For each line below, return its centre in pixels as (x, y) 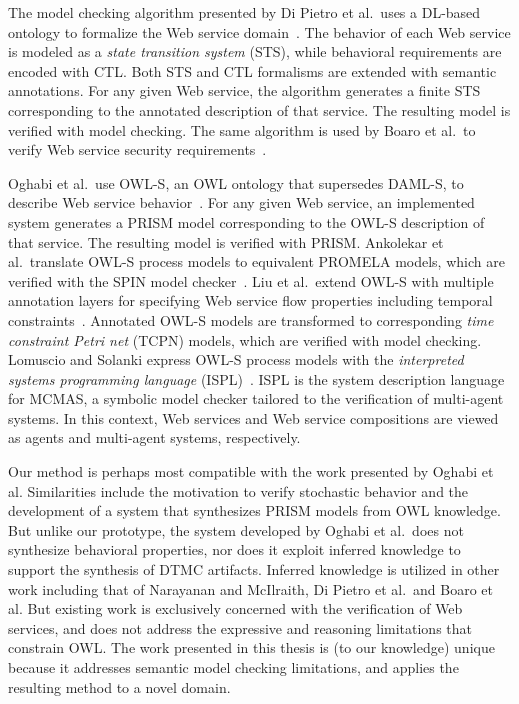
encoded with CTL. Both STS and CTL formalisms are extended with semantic (252, 70)
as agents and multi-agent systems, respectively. (154, 437)
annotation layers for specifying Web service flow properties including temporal (250, 300)
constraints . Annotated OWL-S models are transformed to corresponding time (251, 319)
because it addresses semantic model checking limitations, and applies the (233, 667)
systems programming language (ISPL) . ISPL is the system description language (256, 378)
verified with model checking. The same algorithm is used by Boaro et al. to (242, 129)
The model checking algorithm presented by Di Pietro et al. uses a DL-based (244, 12)
